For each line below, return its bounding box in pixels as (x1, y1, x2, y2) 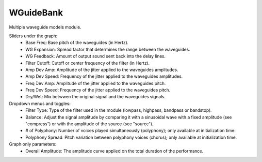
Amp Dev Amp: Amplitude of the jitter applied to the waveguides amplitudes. (25, 67, 179, 73)
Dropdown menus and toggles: (9, 101, 71, 106)
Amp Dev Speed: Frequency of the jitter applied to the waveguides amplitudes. (25, 74, 183, 79)
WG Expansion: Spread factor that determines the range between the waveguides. (25, 46, 190, 52)
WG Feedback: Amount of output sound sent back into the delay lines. (25, 53, 166, 59)
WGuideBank (9, 7, 63, 18)
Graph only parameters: (9, 141, 57, 147)
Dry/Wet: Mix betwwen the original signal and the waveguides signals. (25, 94, 166, 100)
